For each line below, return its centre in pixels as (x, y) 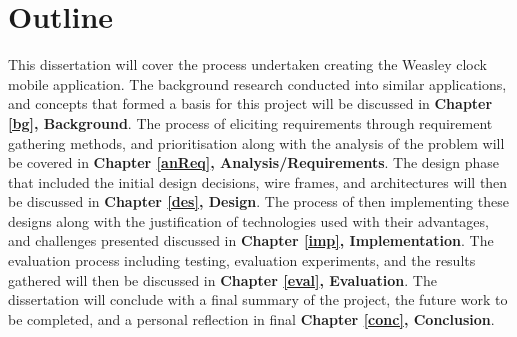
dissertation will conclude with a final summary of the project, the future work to (258, 299)
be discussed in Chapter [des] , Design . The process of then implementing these (258, 201)
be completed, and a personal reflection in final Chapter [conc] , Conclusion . (251, 318)
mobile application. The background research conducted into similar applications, (257, 83)
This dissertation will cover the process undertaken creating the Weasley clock (247, 64)
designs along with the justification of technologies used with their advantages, (248, 220)
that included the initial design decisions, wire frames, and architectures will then (258, 181)
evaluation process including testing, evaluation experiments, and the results (242, 260)
